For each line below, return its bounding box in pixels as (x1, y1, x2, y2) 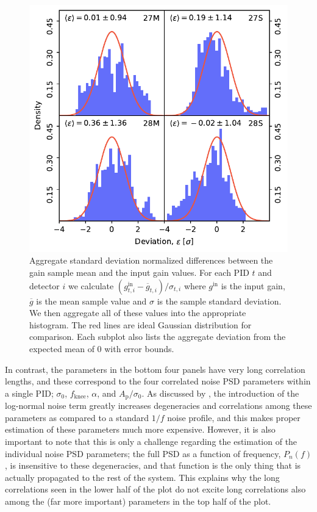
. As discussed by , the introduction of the (141, 386, 299, 399)
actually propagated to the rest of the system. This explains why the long (5, 471, 280, 483)
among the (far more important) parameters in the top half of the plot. (5, 494, 271, 507)
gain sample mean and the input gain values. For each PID (29, 266, 249, 279)
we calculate (68, 279, 114, 292)
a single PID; (5, 386, 54, 399)
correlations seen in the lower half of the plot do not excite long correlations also (5, 483, 306, 496)
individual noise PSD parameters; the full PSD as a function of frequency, (5, 447, 281, 460)
